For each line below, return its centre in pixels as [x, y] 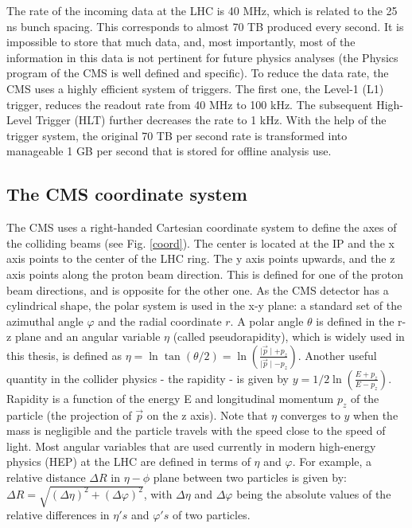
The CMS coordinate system [127, 194]
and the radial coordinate [160, 321]
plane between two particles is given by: [250, 477]
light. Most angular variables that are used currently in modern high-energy [191, 446]
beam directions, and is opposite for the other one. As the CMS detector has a [198, 289]
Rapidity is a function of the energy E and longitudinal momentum [170, 398]
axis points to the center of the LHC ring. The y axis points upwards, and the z [201, 258]
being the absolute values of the [314, 493]
